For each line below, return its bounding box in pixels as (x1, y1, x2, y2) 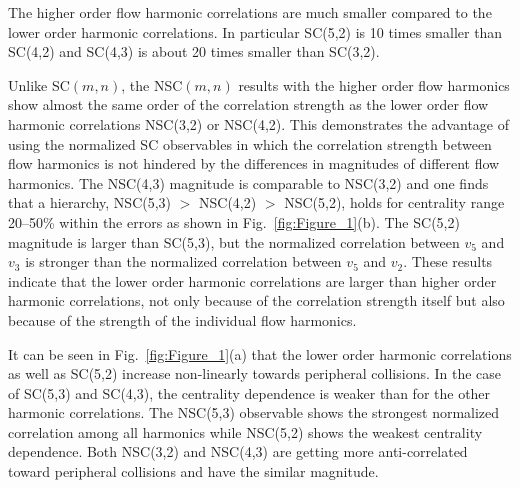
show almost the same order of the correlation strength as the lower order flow (8, 94, 489, 115)
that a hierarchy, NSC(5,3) (8, 192, 172, 213)
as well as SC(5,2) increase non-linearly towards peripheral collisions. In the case (8, 363, 502, 384)
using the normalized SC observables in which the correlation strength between (8, 133, 492, 154)
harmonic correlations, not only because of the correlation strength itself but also (8, 290, 505, 311)
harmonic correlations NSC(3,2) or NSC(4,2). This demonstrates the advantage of (8, 113, 510, 134)
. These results (403, 251, 493, 272)
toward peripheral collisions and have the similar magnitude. (8, 461, 379, 482)
